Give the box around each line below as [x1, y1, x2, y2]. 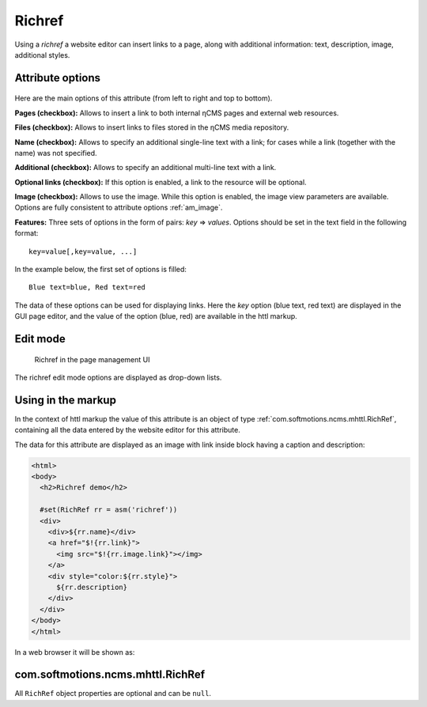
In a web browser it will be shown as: [14, 647, 135, 656]
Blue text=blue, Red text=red [28, 283, 146, 292]
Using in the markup [14, 393, 116, 406]
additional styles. [14, 50, 70, 59]
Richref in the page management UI [34, 354, 150, 364]
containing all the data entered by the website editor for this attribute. [14, 425, 240, 435]
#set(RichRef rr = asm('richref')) [40, 505, 178, 514]
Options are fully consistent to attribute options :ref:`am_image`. [14, 202, 223, 213]
